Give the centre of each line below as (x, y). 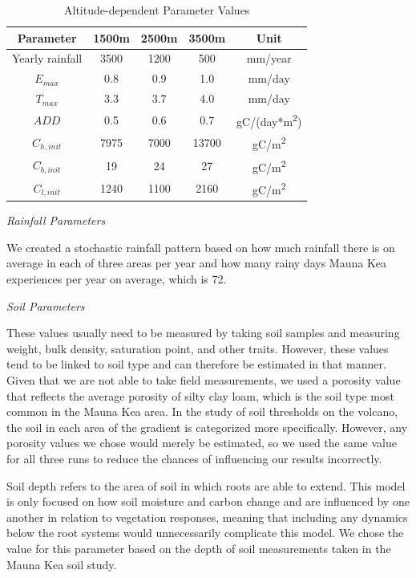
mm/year (269, 58)
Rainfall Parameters (56, 220)
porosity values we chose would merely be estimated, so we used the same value (202, 443)
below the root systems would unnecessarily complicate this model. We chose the (205, 533)
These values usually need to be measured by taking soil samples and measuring (203, 333)
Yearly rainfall (47, 58)
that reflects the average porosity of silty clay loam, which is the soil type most (200, 395)
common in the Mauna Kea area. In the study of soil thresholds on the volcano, (202, 411)
